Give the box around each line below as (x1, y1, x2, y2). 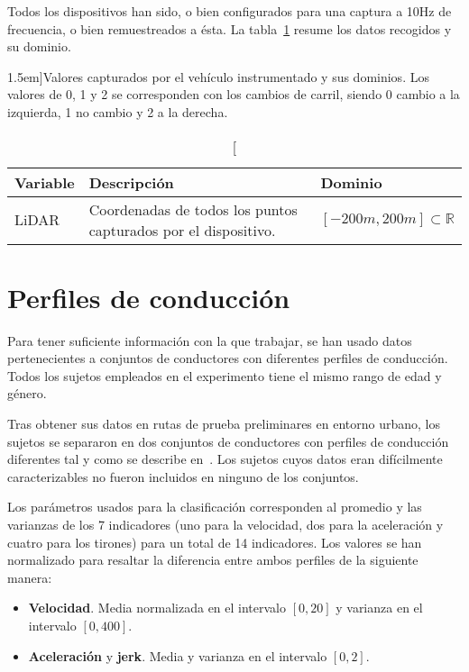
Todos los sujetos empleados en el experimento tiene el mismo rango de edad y (7, 366, 442, 385)
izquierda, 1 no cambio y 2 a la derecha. (7, 102, 228, 121)
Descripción (88, 171, 174, 193)
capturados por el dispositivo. (88, 219, 276, 241)
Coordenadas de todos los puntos (88, 198, 298, 220)
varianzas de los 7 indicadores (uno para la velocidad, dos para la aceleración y (7, 515, 444, 534)
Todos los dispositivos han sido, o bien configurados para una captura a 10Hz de (7, 2, 452, 20)
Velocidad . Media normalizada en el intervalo (28, 598, 287, 617)
